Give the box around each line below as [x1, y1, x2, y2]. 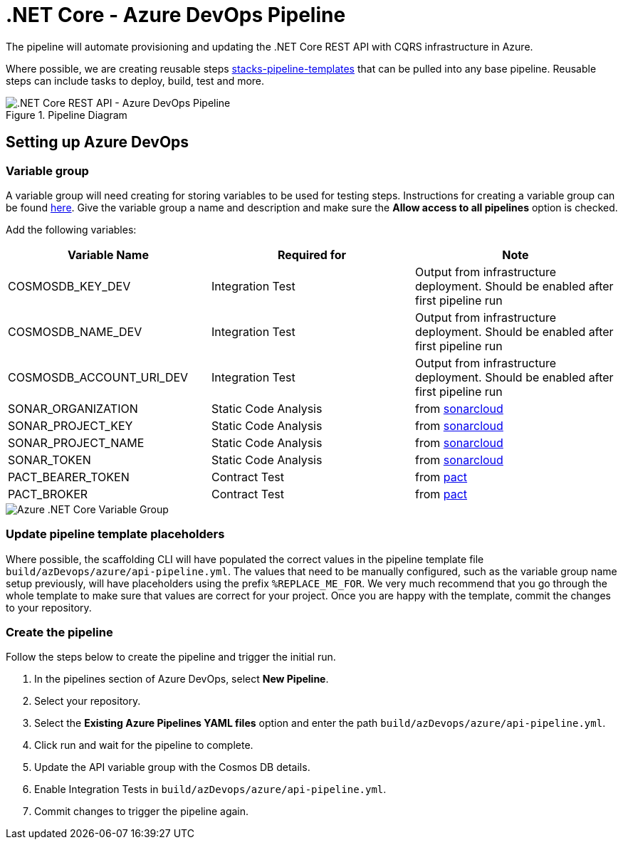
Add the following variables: [6, 223, 137, 236]
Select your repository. [34, 695, 141, 708]
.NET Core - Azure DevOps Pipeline [6, 3, 346, 27]
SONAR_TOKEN [8, 452, 91, 467]
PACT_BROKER [8, 486, 88, 501]
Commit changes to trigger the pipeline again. [34, 805, 249, 818]
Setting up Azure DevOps [6, 133, 189, 152]
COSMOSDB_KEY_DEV [8, 278, 131, 293]
